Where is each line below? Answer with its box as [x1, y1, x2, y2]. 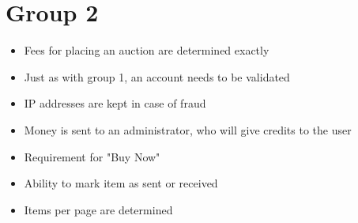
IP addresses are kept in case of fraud [24, 95, 206, 111]
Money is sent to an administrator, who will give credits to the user [24, 121, 352, 138]
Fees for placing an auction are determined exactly [24, 42, 269, 59]
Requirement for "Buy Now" [24, 148, 160, 164]
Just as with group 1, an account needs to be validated [24, 68, 290, 85]
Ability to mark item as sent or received [24, 175, 218, 191]
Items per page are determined [24, 201, 173, 217]
